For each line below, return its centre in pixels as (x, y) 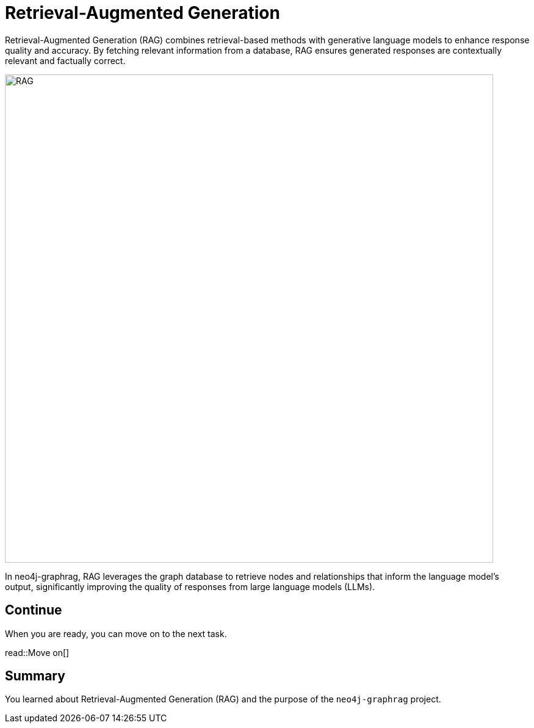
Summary (35, 676)
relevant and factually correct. (65, 60)
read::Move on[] (37, 652)
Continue (34, 610)
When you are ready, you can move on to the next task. (116, 633)
